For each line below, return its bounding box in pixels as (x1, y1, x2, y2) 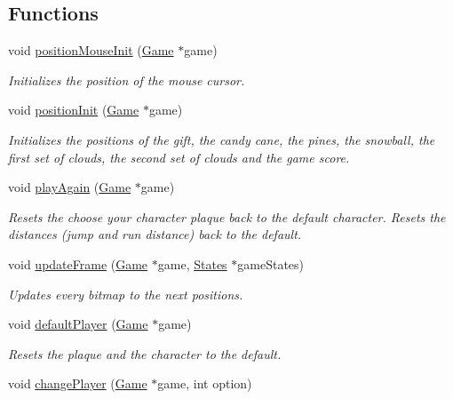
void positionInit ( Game (8, 100, 139, 119)
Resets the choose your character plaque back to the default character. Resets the (8, 207, 446, 226)
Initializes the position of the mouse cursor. (8, 70, 245, 89)
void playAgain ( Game (8, 178, 131, 196)
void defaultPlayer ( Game (8, 315, 148, 333)
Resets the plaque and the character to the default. (8, 344, 282, 363)
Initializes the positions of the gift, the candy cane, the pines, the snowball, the (8, 130, 435, 148)
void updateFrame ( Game (8, 254, 148, 273)
